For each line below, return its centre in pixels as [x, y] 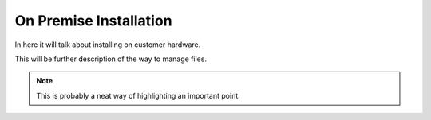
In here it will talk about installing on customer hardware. [108, 45]
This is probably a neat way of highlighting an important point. [138, 95]
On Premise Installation [93, 21]
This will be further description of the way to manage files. [111, 59]
